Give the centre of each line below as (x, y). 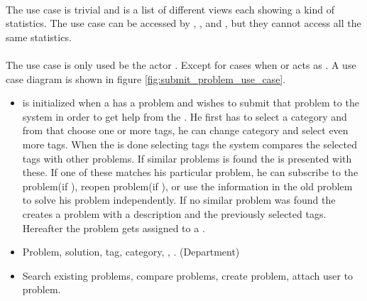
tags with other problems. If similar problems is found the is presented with (187, 158)
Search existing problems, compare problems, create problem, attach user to (188, 275)
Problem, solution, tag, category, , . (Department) (131, 252)
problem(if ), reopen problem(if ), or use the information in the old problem (187, 186)
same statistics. (39, 37)
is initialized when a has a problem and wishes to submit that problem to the (191, 103)
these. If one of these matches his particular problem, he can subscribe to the (190, 172)
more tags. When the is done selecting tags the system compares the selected (190, 144)
